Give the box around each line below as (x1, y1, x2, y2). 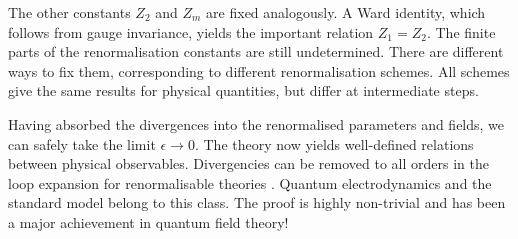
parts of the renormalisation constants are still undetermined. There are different (8, 41, 504, 62)
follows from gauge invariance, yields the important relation (8, 21, 374, 42)
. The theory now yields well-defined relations (194, 133, 474, 154)
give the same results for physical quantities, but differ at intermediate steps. (8, 80, 479, 101)
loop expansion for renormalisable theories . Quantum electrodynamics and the (8, 172, 492, 193)
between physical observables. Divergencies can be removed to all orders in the (8, 153, 489, 174)
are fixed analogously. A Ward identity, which (206, 2, 486, 22)
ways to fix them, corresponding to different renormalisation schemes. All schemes (8, 60, 510, 81)
